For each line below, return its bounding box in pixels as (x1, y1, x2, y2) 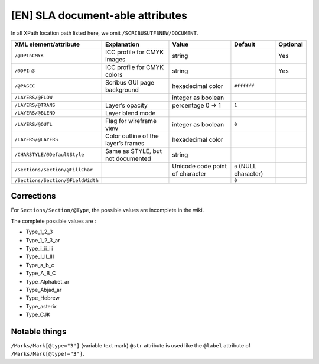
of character (172, 169, 207, 177)
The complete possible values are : (11, 217, 96, 225)
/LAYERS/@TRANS (14, 102, 56, 109)
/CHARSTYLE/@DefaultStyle (14, 151, 84, 158)
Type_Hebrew (25, 294, 60, 301)
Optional (278, 40, 304, 48)
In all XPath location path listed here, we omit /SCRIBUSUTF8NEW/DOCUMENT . (11, 30, 198, 37)
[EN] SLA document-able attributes (11, 9, 187, 22)
